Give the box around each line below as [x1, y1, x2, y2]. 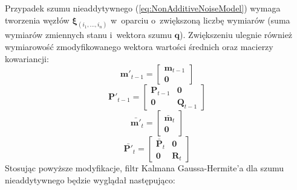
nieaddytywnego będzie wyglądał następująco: [5, 173, 175, 186]
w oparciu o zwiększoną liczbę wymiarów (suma [111, 13, 290, 26]
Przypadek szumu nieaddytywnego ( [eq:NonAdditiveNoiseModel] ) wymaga [5, 2, 281, 14]
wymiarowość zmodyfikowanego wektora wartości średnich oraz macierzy [5, 40, 273, 53]
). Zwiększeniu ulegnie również [180, 28, 293, 41]
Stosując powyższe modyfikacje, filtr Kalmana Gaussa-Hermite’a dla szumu [5, 162, 284, 174]
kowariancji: [5, 52, 49, 65]
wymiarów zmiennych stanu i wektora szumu [5, 28, 172, 41]
